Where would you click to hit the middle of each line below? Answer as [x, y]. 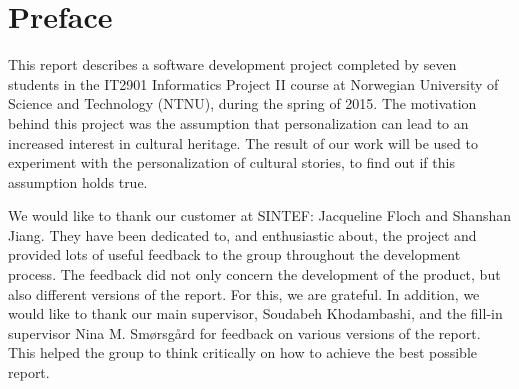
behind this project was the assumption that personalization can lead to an [238, 122]
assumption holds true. [78, 181]
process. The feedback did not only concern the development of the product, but [254, 274]
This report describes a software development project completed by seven [232, 64]
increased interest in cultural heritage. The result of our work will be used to [243, 142]
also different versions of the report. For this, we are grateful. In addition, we [244, 293]
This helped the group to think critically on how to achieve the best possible [242, 352]
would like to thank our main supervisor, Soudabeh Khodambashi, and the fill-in [255, 313]
